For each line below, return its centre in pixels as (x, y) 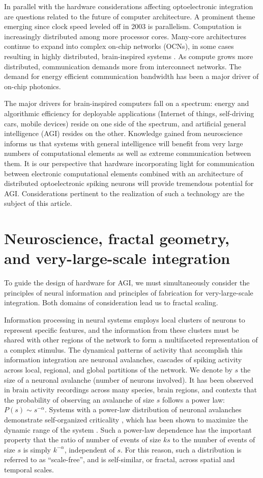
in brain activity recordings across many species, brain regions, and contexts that (130, 390)
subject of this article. (38, 203)
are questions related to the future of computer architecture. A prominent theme (130, 16)
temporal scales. (29, 469)
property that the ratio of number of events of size (83, 440)
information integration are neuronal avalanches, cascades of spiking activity (123, 360)
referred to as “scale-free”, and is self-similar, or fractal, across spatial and (120, 459)
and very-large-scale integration (117, 258)
